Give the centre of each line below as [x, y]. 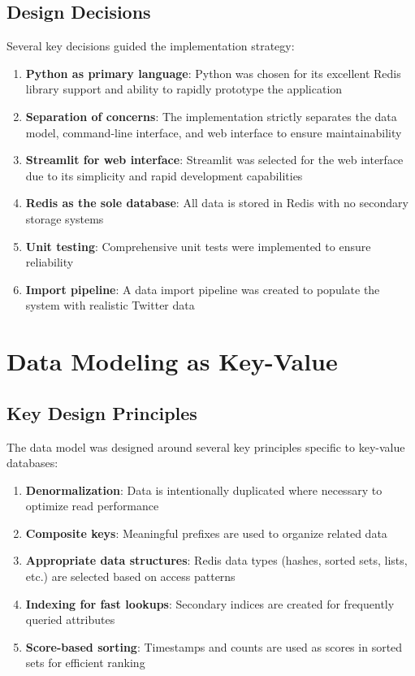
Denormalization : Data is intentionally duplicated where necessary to [204, 490]
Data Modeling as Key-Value [172, 361]
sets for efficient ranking [85, 663]
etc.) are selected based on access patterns [130, 576]
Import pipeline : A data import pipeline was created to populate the [203, 289]
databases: [32, 463]
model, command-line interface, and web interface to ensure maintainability [214, 132]
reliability [50, 262]
